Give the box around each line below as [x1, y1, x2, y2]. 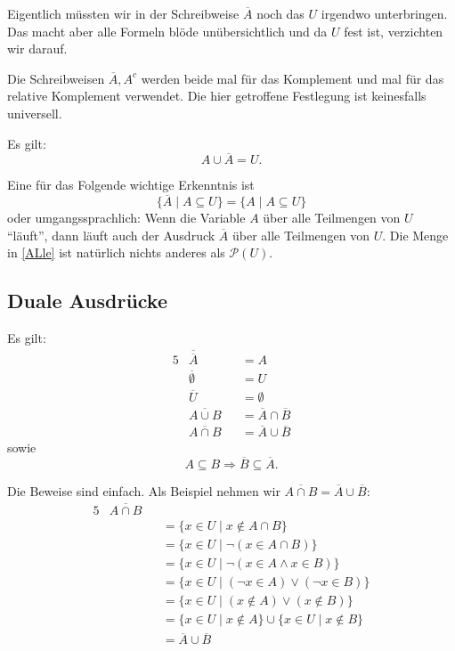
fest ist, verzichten [344, 21, 443, 40]
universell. [7, 103, 62, 122]
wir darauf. [7, 39, 68, 58]
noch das [256, 4, 305, 22]
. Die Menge [382, 225, 449, 244]
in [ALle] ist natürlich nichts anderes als [7, 243, 225, 262]
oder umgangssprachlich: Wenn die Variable [7, 208, 246, 227]
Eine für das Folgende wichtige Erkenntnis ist [7, 175, 255, 194]
